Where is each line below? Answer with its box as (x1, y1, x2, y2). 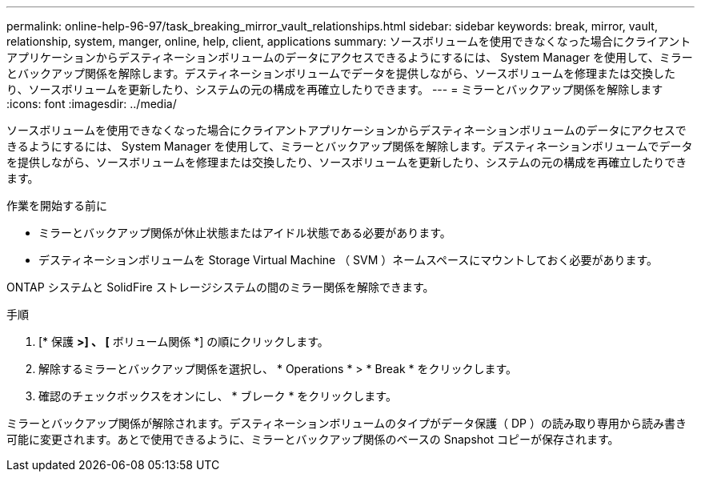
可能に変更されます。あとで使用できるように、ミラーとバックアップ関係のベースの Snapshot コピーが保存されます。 (6, 432, 619, 446)
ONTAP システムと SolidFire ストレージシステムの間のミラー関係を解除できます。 (6, 280, 435, 294)
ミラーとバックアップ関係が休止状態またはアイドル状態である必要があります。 (38, 226, 451, 239)
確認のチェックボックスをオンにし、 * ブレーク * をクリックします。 (38, 389, 397, 403)
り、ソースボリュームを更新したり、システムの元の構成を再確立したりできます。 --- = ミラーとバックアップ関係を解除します (6, 82, 663, 96)
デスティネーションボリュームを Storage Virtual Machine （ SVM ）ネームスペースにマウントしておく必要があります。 (38, 253, 658, 267)
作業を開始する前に (6, 199, 107, 212)
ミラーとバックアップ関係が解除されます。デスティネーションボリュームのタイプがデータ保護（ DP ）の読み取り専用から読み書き (6, 416, 687, 430)
